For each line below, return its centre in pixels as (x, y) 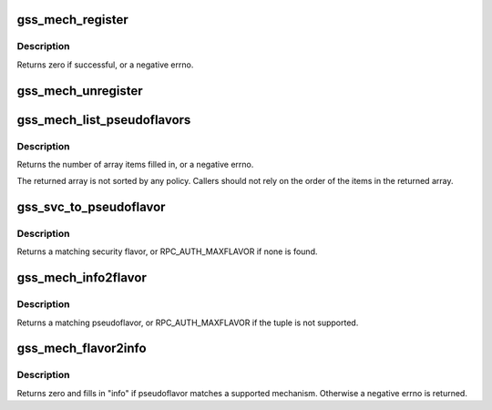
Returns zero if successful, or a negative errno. (105, 65)
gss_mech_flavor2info (82, 348)
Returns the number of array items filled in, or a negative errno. (135, 164)
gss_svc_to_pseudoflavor (91, 207)
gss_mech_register (73, 20)
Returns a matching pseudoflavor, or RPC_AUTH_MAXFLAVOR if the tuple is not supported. (188, 323)
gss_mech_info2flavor (82, 278)
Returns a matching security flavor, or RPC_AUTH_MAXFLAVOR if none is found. (167, 251)
